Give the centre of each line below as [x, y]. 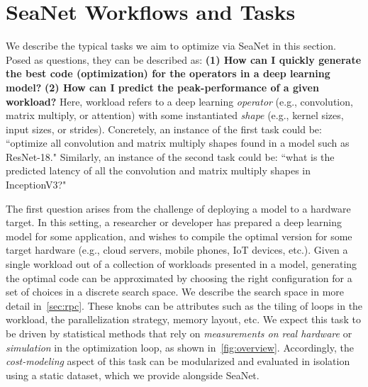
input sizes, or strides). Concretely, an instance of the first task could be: [164, 129]
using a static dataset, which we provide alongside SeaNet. [133, 375]
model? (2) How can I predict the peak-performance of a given [162, 87]
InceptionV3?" [36, 185]
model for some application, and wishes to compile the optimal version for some [179, 236]
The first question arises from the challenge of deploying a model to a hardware [178, 208]
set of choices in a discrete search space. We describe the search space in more [175, 292]
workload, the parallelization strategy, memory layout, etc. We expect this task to [183, 319]
